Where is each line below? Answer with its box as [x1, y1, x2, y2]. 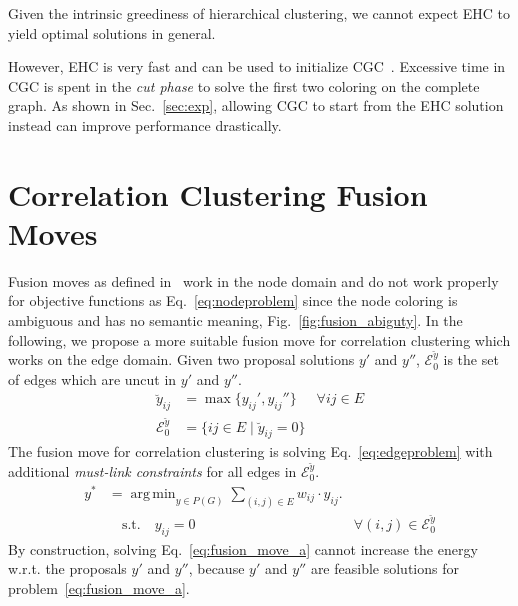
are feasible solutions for [310, 558, 459, 579]
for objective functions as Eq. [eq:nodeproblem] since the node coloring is [8, 290, 458, 311]
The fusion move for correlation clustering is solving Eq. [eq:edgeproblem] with [8, 441, 493, 462]
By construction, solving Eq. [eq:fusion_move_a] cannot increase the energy [8, 538, 478, 559]
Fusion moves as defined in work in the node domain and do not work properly [8, 270, 499, 291]
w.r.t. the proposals [8, 558, 127, 579]
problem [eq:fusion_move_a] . [8, 578, 190, 599]
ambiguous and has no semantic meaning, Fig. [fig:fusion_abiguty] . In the [8, 310, 463, 331]
